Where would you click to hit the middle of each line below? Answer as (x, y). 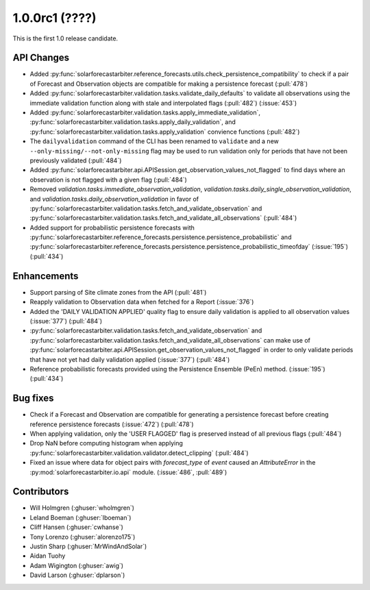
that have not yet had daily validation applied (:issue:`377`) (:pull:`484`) (130, 359)
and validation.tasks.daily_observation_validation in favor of (114, 199)
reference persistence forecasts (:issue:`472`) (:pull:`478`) (112, 424)
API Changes (41, 58)
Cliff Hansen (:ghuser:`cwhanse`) (76, 527)
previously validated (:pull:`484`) (76, 160)
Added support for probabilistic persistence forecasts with (112, 228)
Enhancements (46, 276)
